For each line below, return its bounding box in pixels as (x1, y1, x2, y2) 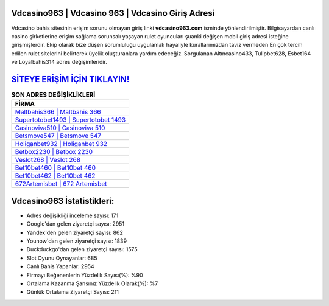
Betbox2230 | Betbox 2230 (15, 148, 93, 156)
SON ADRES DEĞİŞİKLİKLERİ (11, 91, 96, 99)
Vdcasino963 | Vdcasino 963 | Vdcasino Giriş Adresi (11, 8, 215, 18)
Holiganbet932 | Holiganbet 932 (15, 140, 108, 148)
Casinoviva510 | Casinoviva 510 (15, 123, 105, 132)
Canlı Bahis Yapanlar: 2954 (26, 263, 94, 270)
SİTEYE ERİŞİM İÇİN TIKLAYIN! (11, 74, 130, 85)
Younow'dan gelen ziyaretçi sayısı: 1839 (26, 237, 127, 245)
